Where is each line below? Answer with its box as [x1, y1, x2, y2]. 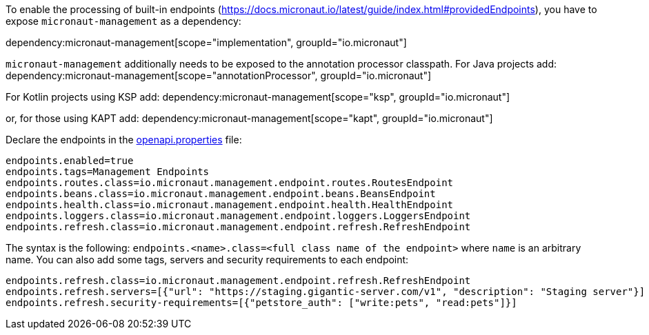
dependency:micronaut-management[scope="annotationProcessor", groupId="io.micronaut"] [6, 70, 432, 81]
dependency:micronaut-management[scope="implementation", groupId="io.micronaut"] [6, 37, 407, 48]
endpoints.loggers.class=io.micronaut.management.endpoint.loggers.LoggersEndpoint [6, 210, 471, 221]
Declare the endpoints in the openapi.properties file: [6, 134, 242, 145]
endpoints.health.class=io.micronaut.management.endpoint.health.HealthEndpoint [6, 199, 454, 210]
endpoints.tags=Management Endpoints [6, 166, 210, 177]
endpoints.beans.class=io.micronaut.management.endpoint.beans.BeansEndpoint [6, 188, 436, 199]
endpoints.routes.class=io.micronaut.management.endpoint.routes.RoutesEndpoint [6, 177, 454, 188]
